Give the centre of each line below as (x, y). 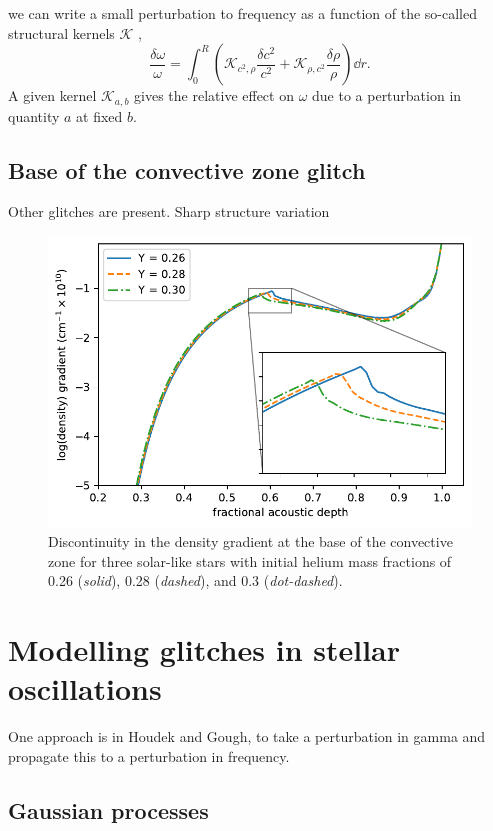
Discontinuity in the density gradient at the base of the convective (250, 541)
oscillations (85, 688)
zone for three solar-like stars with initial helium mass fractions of (250, 560)
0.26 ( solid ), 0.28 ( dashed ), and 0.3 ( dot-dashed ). (195, 580)
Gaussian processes (108, 809)
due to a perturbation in (387, 95)
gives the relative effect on (214, 95)
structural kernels (61, 32)
